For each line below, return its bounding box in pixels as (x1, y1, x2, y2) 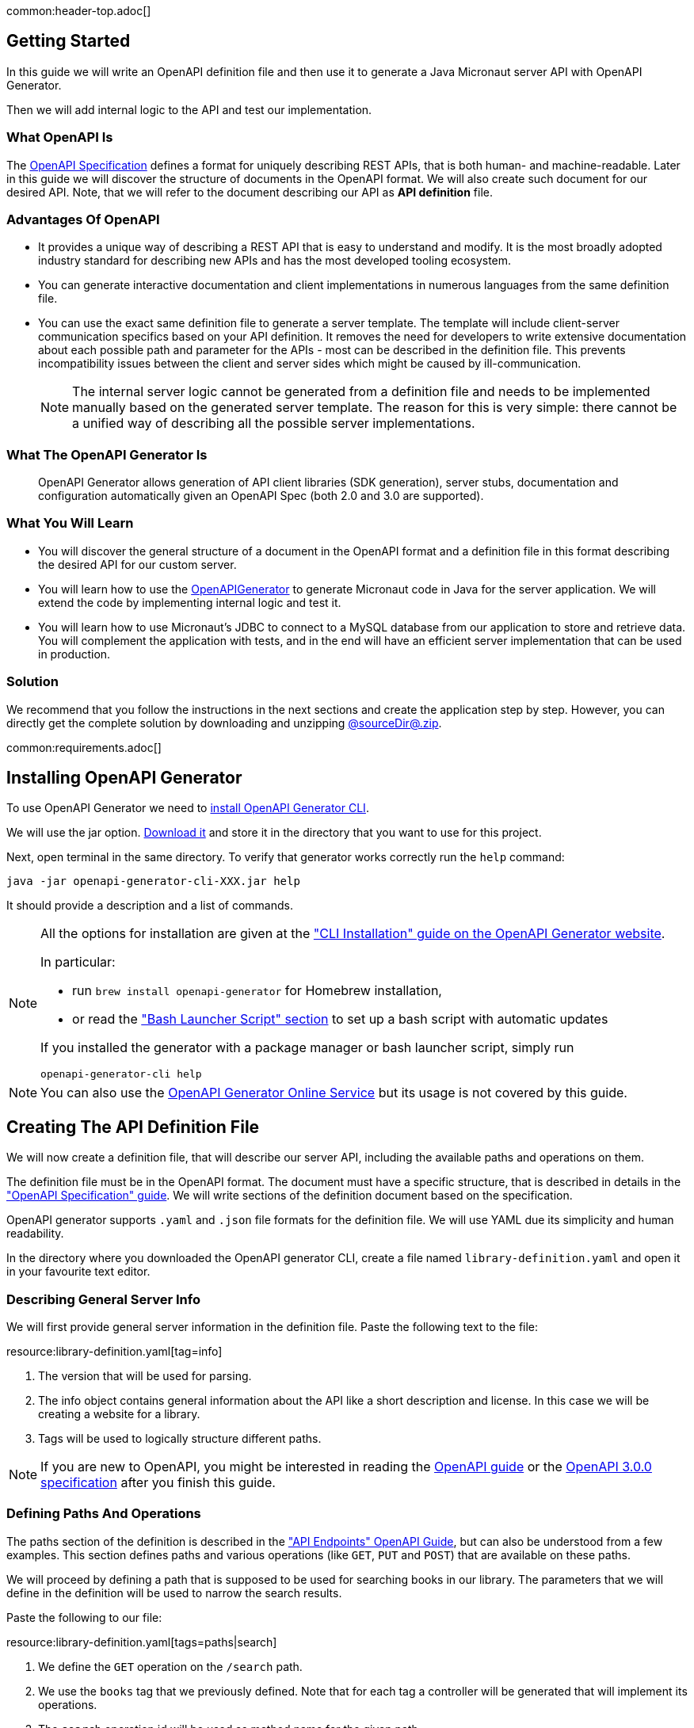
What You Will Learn (6, 515, 134, 532)
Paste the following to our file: (6, 1610, 162, 1624)
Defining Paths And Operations (6, 1505, 201, 1522)
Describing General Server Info (6, 1291, 200, 1307)
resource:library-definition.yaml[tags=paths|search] (6, 1635, 277, 1649)
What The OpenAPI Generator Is (6, 446, 208, 463)
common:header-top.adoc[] (6, 4, 151, 17)
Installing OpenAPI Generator (6, 768, 242, 788)
